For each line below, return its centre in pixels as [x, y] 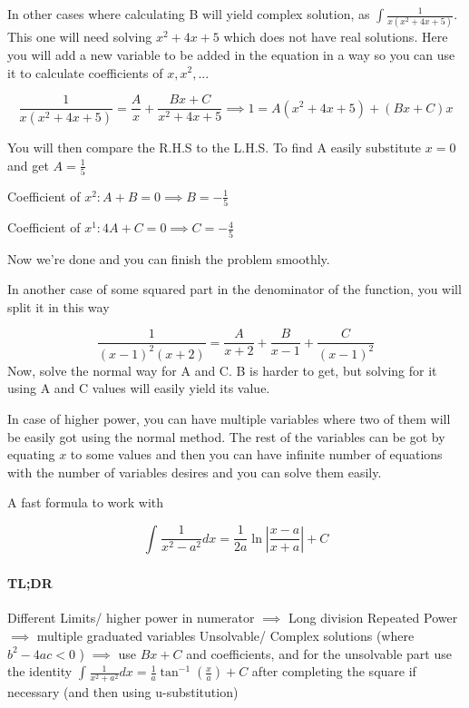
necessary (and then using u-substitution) [123, 692]
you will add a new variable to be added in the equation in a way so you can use [231, 54]
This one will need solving [80, 37]
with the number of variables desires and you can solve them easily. [195, 472]
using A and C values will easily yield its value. [139, 388]
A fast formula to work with [86, 502]
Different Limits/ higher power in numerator [131, 618]
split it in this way [59, 306]
